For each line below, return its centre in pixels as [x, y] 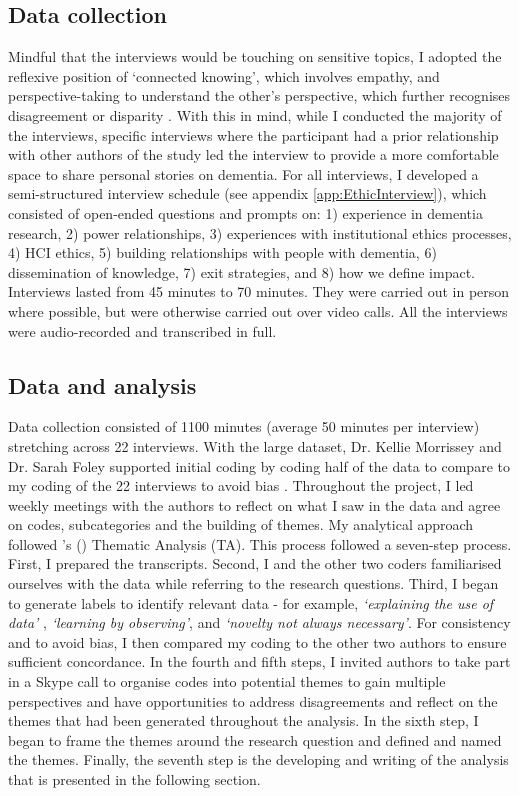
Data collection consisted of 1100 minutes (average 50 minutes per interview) [244, 426]
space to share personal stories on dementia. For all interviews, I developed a [243, 173]
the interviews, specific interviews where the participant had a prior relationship [253, 134]
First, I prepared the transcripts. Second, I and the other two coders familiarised [255, 563]
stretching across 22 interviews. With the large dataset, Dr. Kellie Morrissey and [255, 445]
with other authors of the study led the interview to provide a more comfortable [253, 154]
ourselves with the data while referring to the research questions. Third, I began [253, 583]
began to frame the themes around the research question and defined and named [255, 739]
